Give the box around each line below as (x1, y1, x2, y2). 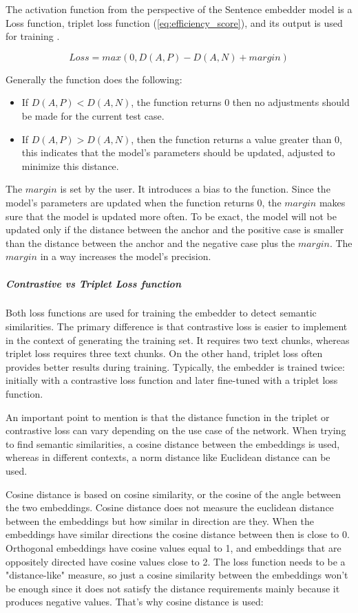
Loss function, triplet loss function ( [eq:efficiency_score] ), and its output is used (6, 15, 343, 30)
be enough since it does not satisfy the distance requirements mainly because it (6, 581, 340, 595)
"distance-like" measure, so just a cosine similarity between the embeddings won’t (6, 568, 348, 582)
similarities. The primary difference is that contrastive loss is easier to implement (6, 319, 348, 334)
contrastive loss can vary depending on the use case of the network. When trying (6, 423, 346, 438)
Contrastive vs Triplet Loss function (6, 276, 181, 290)
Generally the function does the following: (6, 72, 182, 86)
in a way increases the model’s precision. (40, 249, 211, 264)
